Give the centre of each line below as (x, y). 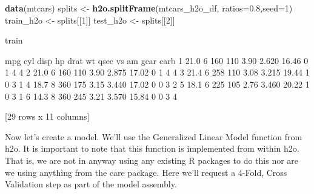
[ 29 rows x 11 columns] (47, 116)
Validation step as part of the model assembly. (91, 184)
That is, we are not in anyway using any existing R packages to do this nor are (152, 160)
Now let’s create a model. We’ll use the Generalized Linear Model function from (154, 136)
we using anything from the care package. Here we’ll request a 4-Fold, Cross (146, 172)
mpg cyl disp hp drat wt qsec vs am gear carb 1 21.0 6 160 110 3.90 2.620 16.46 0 (157, 60)
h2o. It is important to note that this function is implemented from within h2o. (152, 148)
